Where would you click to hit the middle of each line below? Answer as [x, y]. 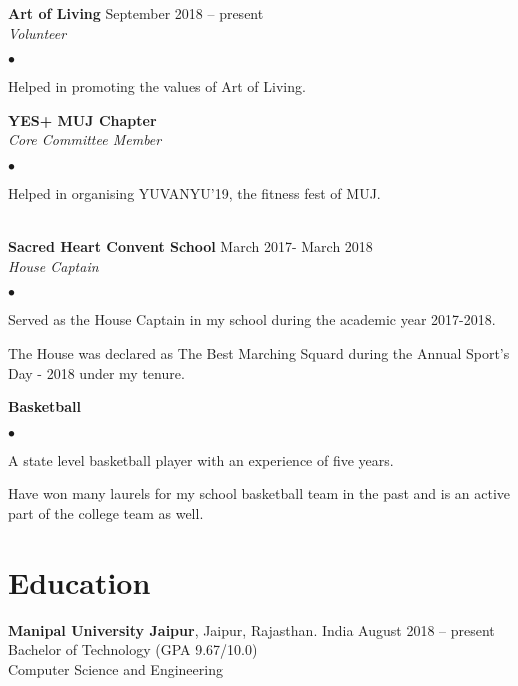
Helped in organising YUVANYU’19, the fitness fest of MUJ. [194, 192]
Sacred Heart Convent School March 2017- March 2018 [190, 246]
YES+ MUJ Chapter [82, 119]
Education [79, 581]
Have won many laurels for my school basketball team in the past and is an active [259, 493]
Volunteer [37, 32]
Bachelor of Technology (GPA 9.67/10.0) [133, 649]
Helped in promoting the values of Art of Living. [157, 86]
